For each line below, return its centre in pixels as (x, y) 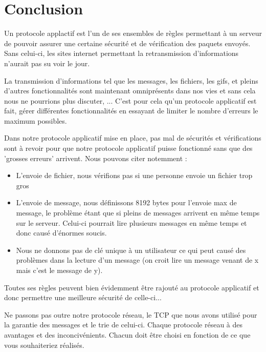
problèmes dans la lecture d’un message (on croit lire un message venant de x (137, 260)
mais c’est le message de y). (59, 270)
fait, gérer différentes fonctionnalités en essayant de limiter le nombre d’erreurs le (131, 111)
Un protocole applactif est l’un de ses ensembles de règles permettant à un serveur (133, 33)
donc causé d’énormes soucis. (61, 233)
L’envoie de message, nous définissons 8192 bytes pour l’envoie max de (126, 202)
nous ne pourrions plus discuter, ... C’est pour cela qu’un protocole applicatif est (130, 100)
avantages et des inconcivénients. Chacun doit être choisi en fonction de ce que (127, 334)
